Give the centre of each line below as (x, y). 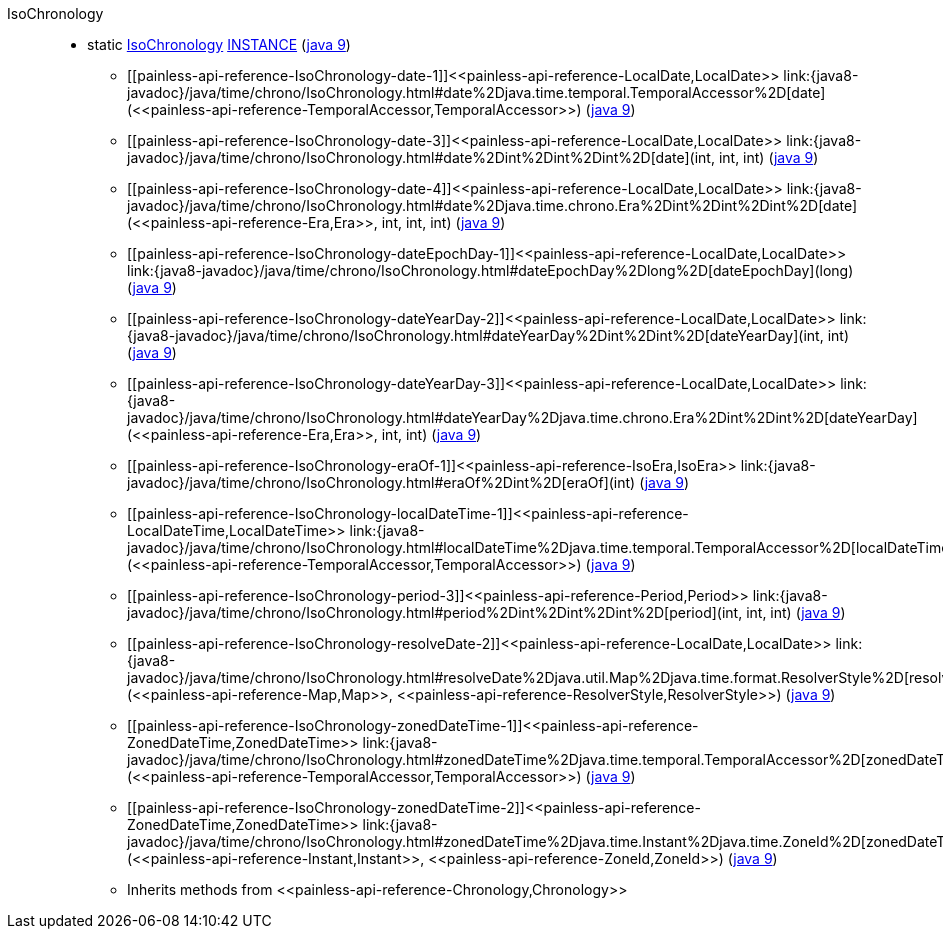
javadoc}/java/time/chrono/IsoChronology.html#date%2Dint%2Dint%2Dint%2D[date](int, (421, 157)
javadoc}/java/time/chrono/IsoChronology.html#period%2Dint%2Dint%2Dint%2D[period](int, (435, 612)
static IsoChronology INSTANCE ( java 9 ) (219, 44)
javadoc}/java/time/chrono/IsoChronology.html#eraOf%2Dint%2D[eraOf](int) (381, 482)
